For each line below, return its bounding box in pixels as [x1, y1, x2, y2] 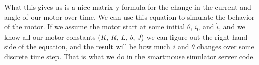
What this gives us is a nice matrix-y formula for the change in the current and [4, 2, 251, 12]
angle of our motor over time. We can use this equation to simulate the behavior [4, 11, 255, 22]
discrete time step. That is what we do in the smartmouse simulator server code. [4, 51, 255, 61]
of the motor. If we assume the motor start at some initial [4, 21, 185, 32]
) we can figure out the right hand [141, 31, 248, 42]
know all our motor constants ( [4, 31, 101, 42]
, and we [219, 21, 245, 32]
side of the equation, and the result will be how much [4, 41, 170, 52]
